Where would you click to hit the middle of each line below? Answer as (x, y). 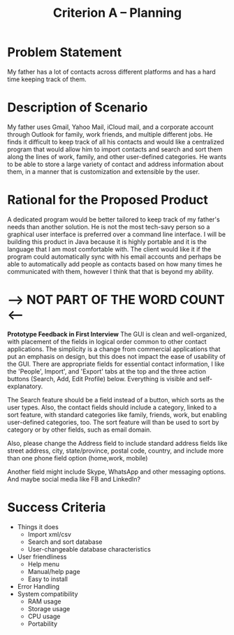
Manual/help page (54, 571)
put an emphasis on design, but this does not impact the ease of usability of (116, 356)
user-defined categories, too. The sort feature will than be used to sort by (113, 422)
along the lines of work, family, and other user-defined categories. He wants (117, 156)
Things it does (38, 526)
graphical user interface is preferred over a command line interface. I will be (116, 234)
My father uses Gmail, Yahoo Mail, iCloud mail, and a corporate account (111, 127)
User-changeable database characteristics (89, 549)
